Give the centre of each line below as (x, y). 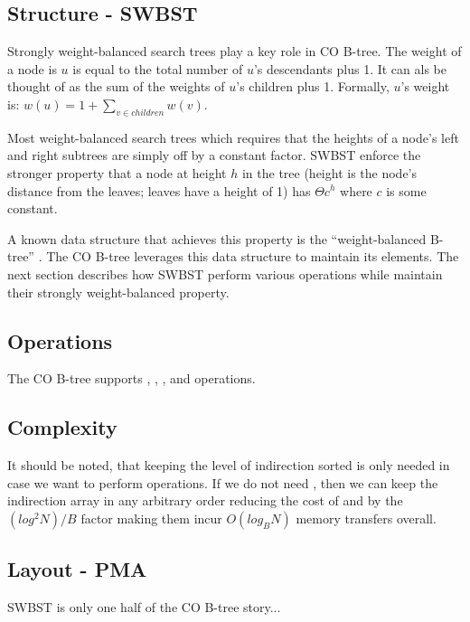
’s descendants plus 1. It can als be (350, 68)
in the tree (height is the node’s (329, 172)
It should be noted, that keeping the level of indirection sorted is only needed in (229, 465)
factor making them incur (151, 518)
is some (406, 190)
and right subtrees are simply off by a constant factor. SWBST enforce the (214, 155)
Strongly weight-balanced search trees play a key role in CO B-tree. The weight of (235, 51)
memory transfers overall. (366, 518)
